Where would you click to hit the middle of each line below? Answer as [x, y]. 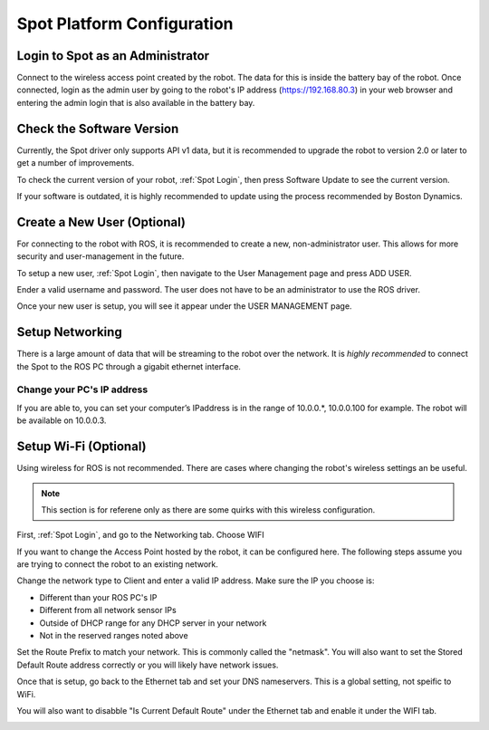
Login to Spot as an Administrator [113, 56]
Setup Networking [69, 332]
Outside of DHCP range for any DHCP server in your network [153, 623]
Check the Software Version [98, 128]
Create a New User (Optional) [101, 222]
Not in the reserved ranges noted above [114, 636]
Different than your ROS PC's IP [98, 597]
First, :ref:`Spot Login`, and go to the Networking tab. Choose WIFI [140, 535]
